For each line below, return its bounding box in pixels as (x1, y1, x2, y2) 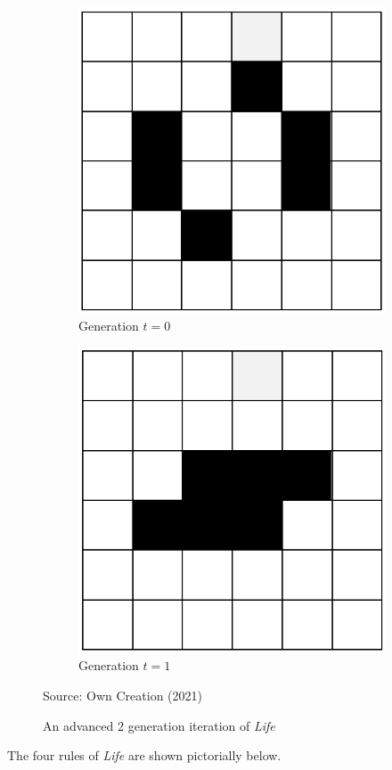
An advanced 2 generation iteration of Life (43, 716, 275, 734)
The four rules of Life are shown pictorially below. (7, 746, 282, 765)
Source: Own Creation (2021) (43, 685, 202, 704)
